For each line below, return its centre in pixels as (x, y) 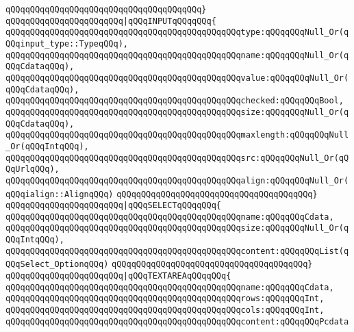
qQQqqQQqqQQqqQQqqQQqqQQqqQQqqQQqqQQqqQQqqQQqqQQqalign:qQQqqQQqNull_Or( (177, 180)
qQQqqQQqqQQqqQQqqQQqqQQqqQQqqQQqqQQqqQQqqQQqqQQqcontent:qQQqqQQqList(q (177, 251)
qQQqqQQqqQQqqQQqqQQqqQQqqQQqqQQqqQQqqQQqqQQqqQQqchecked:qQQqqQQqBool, (175, 101)
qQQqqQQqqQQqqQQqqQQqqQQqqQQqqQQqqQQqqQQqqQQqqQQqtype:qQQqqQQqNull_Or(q (177, 33)
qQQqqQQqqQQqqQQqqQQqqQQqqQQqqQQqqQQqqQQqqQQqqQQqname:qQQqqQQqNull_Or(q (177, 55)
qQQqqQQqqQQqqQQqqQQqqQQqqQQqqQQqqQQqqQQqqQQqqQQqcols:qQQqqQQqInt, (165, 310)
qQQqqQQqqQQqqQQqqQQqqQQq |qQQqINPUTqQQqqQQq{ (111, 21)
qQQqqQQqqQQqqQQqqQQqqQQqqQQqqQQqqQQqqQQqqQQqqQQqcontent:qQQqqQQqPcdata (177, 321)
